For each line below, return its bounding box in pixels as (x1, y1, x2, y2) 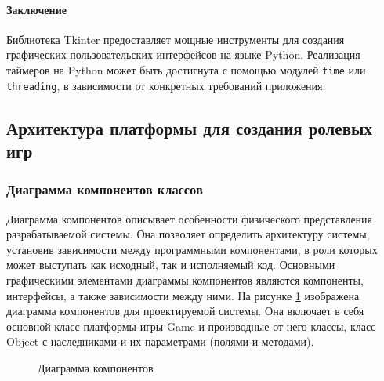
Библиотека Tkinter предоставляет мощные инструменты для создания (6, 31, 345, 47)
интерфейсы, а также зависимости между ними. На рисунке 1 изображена (6, 287, 360, 303)
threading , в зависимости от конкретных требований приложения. (6, 77, 326, 93)
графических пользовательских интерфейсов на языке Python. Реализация (6, 46, 360, 63)
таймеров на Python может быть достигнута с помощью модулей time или (6, 61, 366, 78)
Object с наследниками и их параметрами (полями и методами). (6, 333, 314, 350)
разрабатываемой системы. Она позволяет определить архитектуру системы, (6, 226, 370, 242)
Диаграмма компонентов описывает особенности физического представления (6, 210, 373, 227)
